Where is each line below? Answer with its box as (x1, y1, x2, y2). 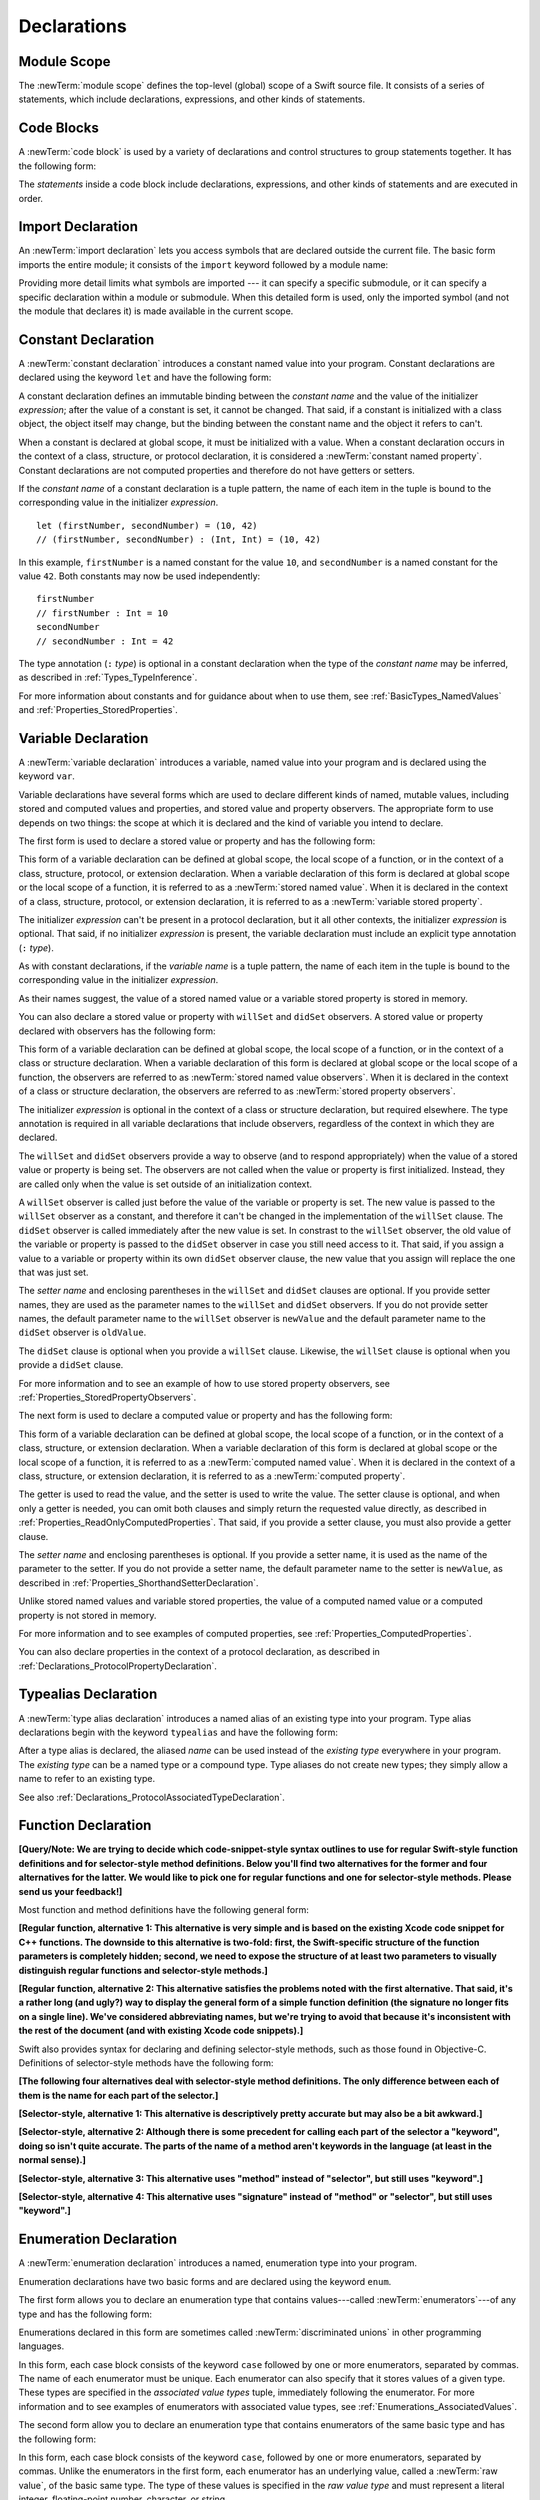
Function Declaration (18, 1817, 152, 1834)
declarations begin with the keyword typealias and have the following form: (18, 1726, 339, 1738)
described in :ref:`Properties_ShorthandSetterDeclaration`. (18, 1576, 259, 1589)
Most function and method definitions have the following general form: (18, 1904, 309, 1915)
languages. (18, 2340, 65, 2352)
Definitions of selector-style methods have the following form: (18, 2056, 274, 2069)
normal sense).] (18, 2154, 87, 2166)
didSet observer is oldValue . (18, 1326, 147, 1339)
